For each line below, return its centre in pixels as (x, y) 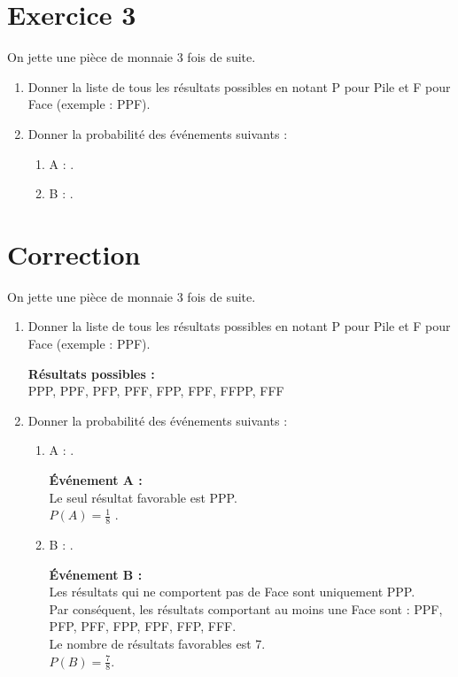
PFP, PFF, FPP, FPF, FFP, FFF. (143, 626)
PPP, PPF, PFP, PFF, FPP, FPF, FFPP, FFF (156, 391)
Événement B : (96, 574)
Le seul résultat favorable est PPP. (143, 497)
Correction (74, 254)
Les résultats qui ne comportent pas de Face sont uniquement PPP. (232, 592)
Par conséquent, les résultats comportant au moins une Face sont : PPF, (246, 608)
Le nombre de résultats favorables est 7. (157, 643)
